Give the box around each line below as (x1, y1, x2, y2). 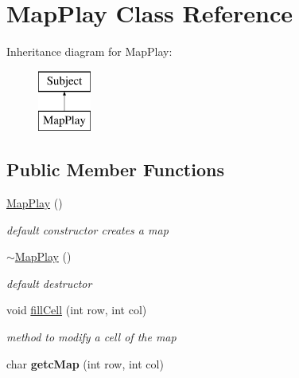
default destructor (6, 274, 92, 291)
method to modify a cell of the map (6, 329, 177, 345)
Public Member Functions (6, 157, 224, 182)
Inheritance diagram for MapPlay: (6, 43, 173, 60)
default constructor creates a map (6, 221, 169, 238)
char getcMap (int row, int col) (6, 355, 164, 372)
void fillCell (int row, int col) (6, 301, 147, 318)
